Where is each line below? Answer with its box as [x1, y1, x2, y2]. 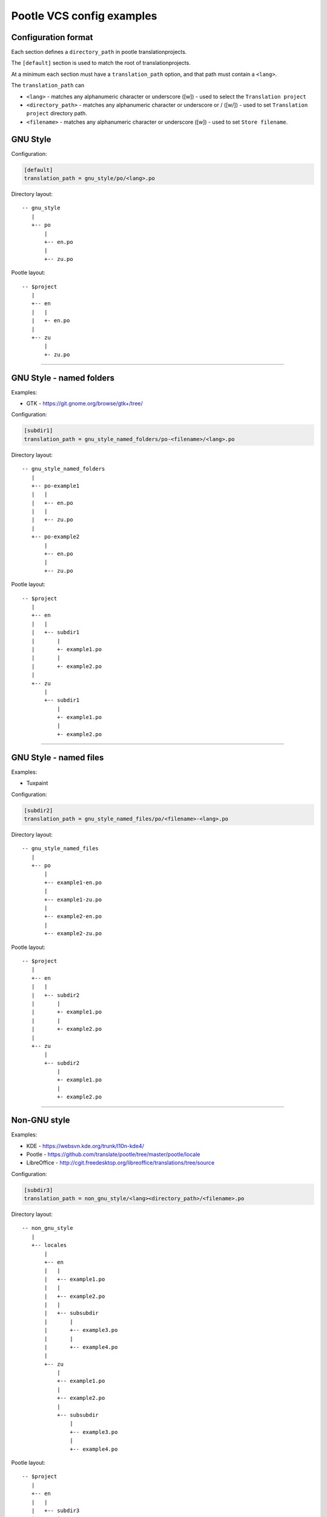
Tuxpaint [26, 780, 48, 787]
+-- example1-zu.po [44, 896, 102, 903]
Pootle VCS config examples [11, 9, 157, 22]
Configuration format [11, 32, 93, 42]
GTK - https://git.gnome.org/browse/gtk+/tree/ [26, 400, 143, 407]
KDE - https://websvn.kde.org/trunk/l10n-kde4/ [26, 1142, 145, 1149]
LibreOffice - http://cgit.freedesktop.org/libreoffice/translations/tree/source [26, 1159, 215, 1166]
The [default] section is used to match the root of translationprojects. [11, 59, 191, 67]
